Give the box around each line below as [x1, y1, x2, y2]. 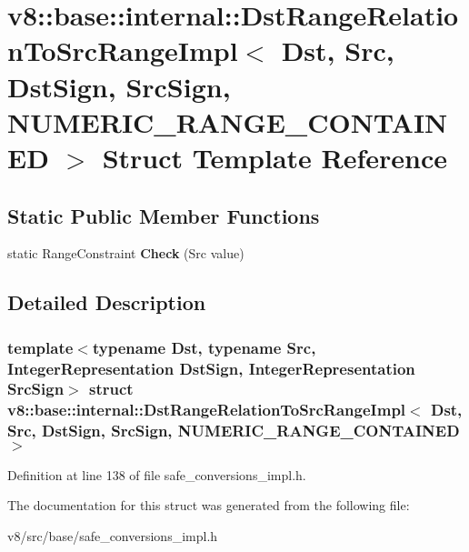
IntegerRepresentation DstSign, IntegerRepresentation [7, 356, 415, 379]
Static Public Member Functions [7, 201, 320, 229]
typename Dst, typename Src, [92, 336, 316, 358]
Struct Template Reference [102, 138, 448, 176]
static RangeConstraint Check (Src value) [7, 244, 244, 263]
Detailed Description [7, 288, 206, 316]
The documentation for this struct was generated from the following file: [7, 496, 410, 515]
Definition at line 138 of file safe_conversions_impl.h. [7, 465, 306, 484]
